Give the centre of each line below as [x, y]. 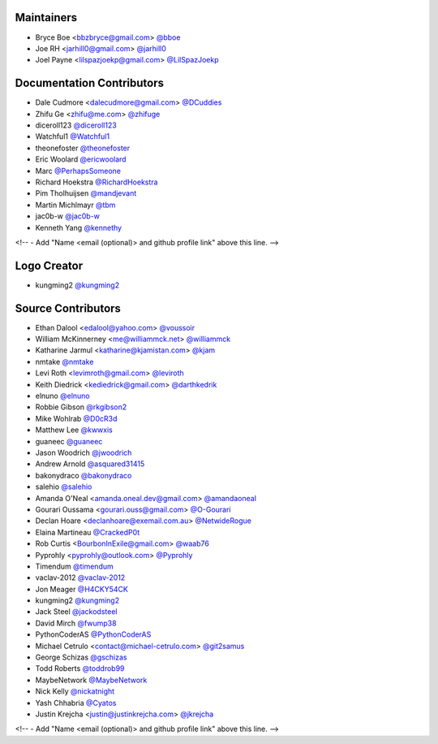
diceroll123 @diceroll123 [76, 125]
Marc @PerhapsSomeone [78, 171]
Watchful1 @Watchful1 [72, 136]
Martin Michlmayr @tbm [75, 205]
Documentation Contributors [90, 83]
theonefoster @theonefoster [83, 148]
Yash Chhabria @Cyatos [76, 703]
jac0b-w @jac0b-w [68, 216]
